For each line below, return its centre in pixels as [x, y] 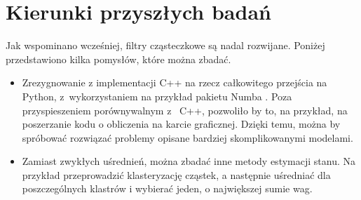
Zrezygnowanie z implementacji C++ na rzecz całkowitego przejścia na [175, 82]
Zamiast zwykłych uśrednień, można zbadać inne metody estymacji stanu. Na [189, 161]
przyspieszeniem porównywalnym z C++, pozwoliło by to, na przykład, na [185, 110]
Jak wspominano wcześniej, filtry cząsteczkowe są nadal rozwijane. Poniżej [165, 45]
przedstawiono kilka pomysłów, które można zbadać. [118, 59]
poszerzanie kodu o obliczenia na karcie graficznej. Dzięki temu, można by [181, 124]
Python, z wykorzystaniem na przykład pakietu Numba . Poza [157, 96]
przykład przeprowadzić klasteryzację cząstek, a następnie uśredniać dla [176, 174]
